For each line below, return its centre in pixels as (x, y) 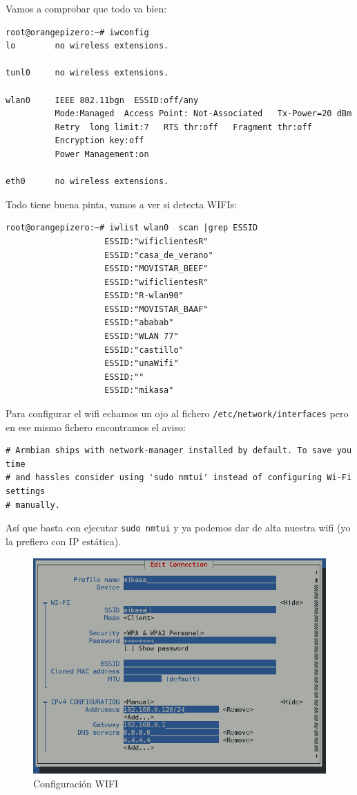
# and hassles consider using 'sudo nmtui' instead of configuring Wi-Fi (179, 478)
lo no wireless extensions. (87, 46)
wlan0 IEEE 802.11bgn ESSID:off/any (102, 100)
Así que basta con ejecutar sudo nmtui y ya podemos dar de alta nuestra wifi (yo (178, 528)
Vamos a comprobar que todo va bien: (86, 8)
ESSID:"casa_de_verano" (159, 255)
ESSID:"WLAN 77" (142, 337)
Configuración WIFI (76, 783)
